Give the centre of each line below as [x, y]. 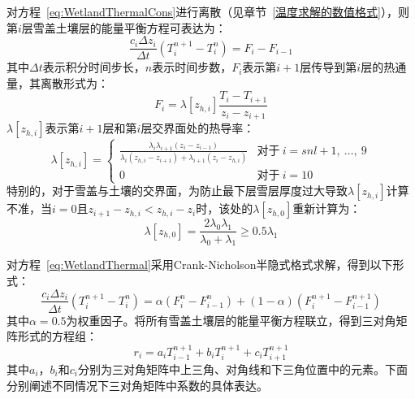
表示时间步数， [192, 67]
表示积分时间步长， [94, 67]
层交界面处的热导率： [198, 128]
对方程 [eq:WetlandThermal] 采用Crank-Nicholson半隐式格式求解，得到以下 [200, 265]
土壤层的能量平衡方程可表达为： [141, 27]
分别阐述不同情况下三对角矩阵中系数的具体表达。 [137, 385]
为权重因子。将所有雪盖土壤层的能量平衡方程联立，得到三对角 [231, 320]
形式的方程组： [57, 336]
